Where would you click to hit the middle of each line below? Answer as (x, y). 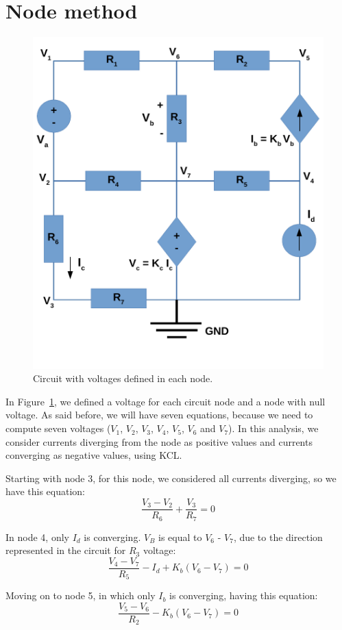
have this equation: (45, 491)
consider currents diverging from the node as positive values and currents (159, 441)
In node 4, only (37, 537)
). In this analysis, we (273, 428)
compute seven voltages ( (58, 428)
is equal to (180, 537)
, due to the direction (278, 537)
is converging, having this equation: (244, 595)
